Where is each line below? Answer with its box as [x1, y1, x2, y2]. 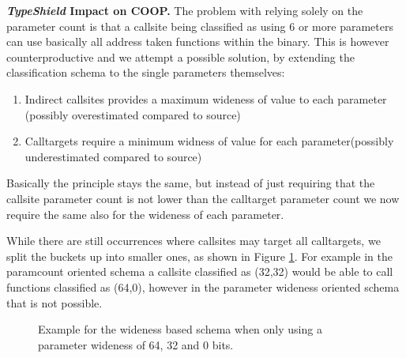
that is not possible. [6, 294, 103, 311]
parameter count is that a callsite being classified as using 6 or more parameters [6, 17, 393, 34]
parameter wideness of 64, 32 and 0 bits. [38, 336, 234, 352]
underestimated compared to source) [24, 148, 202, 164]
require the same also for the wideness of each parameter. [6, 205, 284, 222]
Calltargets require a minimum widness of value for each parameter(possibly [24, 133, 394, 149]
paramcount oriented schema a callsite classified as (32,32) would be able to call [6, 263, 393, 280]
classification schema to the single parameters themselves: [6, 64, 285, 81]
